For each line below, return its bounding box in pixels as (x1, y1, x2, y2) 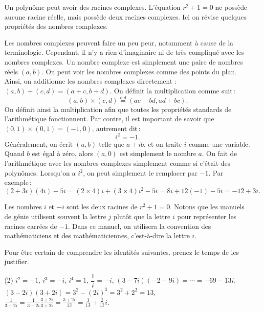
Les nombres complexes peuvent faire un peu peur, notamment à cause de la (4, 37, 234, 47)
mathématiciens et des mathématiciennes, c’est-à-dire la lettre (4, 230, 190, 241)
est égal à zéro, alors (32, 148, 93, 158)
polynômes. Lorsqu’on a (4, 167, 76, 178)
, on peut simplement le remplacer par (83, 167, 198, 178)
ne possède (215, 2, 247, 12)
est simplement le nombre (119, 148, 197, 158)
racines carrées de (4, 221, 57, 231)
